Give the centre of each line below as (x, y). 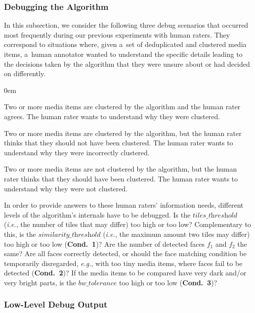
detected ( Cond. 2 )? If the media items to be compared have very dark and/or (125, 273)
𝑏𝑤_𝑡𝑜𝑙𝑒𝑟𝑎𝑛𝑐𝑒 (98, 283)
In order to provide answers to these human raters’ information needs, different (124, 205)
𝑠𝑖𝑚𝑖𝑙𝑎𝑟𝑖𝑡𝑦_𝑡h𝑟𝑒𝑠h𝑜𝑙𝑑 (69, 235)
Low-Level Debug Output (56, 304)
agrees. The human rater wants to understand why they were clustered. (112, 116)
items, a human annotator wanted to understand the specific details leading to (123, 54)
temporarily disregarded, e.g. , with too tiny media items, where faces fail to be (123, 263)
